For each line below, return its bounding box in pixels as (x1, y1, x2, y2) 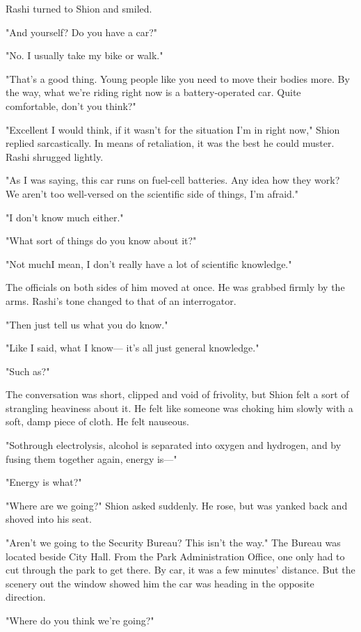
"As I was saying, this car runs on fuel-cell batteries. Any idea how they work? (6, 173, 340, 187)
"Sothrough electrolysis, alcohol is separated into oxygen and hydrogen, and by (6, 438, 342, 452)
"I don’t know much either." (6, 210, 124, 224)
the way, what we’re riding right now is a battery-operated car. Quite (6, 85, 301, 100)
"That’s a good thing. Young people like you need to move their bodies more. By (6, 71, 350, 86)
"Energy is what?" (6, 475, 82, 489)
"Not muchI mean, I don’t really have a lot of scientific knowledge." (6, 256, 292, 271)
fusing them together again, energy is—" (6, 451, 177, 466)
